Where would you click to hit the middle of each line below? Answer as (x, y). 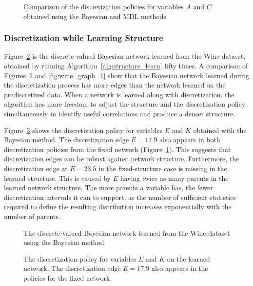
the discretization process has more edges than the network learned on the (115, 85)
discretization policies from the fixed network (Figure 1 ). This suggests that (117, 149)
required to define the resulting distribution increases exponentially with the (118, 207)
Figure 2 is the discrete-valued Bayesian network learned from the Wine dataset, (125, 56)
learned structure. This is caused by (57, 178)
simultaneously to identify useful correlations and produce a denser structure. (120, 113)
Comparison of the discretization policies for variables (104, 6)
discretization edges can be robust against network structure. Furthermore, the (122, 159)
